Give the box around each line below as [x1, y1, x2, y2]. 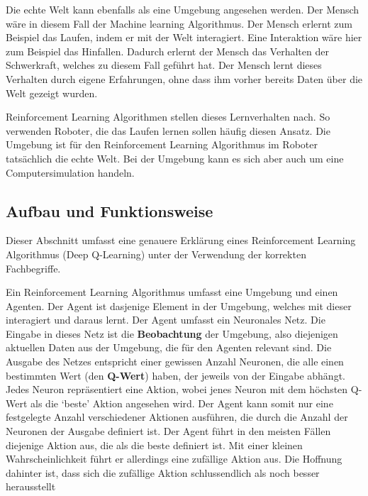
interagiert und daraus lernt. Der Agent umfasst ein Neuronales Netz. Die [6, 312, 325, 327]
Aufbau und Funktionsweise [6, 199, 213, 221]
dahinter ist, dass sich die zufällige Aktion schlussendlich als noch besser [6, 465, 320, 480]
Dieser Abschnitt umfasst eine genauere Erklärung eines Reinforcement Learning [6, 233, 356, 248]
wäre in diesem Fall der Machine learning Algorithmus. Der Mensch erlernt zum [6, 16, 352, 31]
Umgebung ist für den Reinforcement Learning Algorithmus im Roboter [6, 137, 318, 152]
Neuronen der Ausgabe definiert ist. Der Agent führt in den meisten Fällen [6, 424, 331, 439]
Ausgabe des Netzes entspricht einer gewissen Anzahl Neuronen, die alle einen [6, 354, 344, 369]
